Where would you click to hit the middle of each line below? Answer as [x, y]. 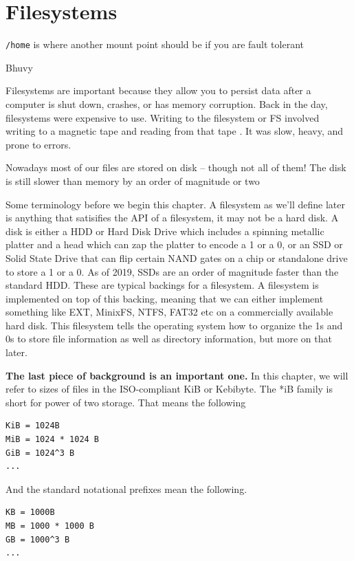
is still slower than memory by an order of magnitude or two [133, 180]
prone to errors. [38, 144]
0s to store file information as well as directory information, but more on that [169, 339]
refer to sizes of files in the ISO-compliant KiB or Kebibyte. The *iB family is [169, 389]
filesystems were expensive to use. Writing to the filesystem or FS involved [163, 117]
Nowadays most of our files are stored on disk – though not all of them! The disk [176, 167]
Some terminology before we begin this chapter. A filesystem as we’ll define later [175, 204]
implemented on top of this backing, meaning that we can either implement [165, 298]
